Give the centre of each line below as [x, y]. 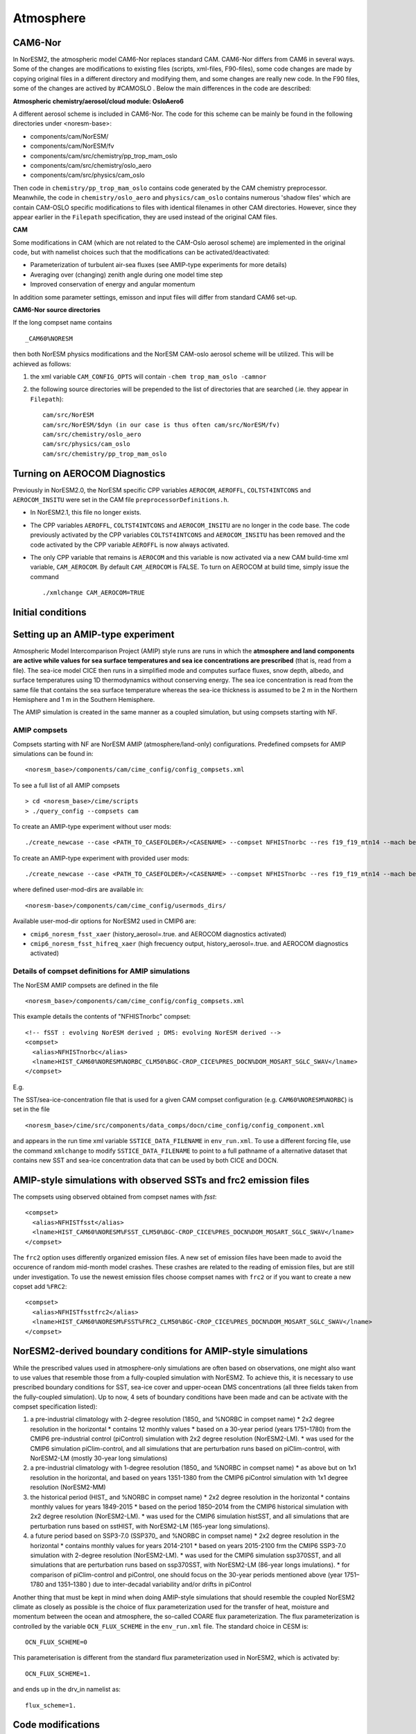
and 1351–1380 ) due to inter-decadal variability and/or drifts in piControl [149, 1584]
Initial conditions [50, 612]
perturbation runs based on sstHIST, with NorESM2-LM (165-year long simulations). [150, 1526]
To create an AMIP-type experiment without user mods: [92, 826]
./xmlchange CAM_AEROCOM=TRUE [94, 593]
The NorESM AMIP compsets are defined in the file [86, 985]
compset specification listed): [55, 1407]
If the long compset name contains [62, 323]
